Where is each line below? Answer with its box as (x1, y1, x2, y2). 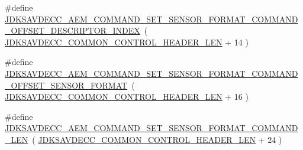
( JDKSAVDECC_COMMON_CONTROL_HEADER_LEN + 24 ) (32, 133, 282, 145)
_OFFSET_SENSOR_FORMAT (5, 79, 128, 91)
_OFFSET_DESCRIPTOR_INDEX (5, 24, 140, 37)
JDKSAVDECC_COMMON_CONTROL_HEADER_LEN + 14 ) (5, 35, 249, 48)
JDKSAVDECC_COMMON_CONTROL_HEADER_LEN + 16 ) (5, 90, 249, 103)
